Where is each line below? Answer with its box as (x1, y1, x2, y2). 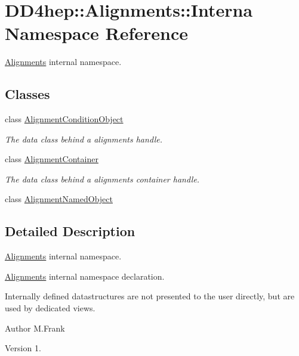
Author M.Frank (5, 321, 65, 334)
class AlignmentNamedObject (5, 193, 113, 205)
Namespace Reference (5, 21, 188, 45)
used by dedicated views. (5, 302, 95, 314)
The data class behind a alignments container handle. (5, 172, 200, 185)
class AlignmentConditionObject (5, 113, 124, 125)
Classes (5, 85, 50, 103)
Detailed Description (5, 222, 135, 240)
